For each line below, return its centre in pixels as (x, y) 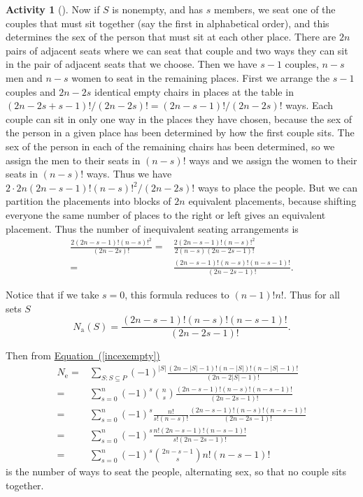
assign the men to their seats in (73, 160)
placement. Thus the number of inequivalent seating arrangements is (152, 228)
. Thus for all (312, 295)
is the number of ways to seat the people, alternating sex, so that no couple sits (176, 471)
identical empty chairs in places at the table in (194, 91)
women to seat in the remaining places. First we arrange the (201, 77)
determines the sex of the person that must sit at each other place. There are (171, 37)
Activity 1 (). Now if (53, 9)
